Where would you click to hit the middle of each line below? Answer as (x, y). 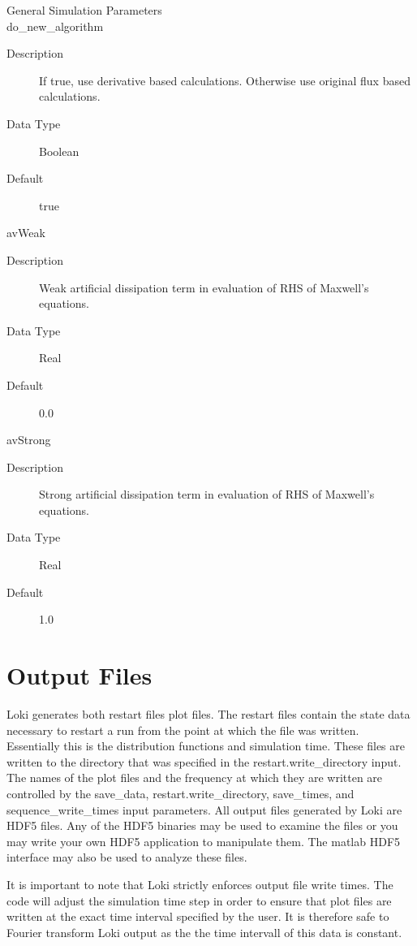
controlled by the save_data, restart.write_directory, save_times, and (181, 793)
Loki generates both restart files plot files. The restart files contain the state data (208, 713)
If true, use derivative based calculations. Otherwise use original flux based (225, 80)
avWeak (26, 233)
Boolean (59, 151)
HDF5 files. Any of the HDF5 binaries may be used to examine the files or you (202, 825)
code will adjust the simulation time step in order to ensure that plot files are (199, 900)
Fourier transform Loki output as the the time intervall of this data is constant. (204, 932)
